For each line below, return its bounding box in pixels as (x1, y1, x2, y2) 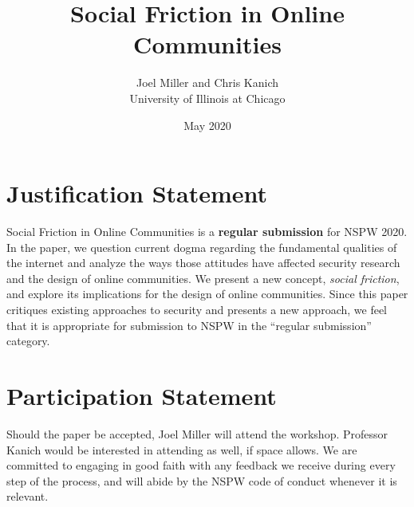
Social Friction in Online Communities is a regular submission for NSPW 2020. (6, 223, 408, 240)
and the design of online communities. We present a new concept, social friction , (6, 269, 400, 286)
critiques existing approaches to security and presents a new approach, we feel (6, 301, 388, 317)
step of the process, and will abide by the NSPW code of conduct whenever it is (6, 472, 397, 489)
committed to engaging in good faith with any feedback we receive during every (6, 457, 396, 474)
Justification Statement (6, 177, 268, 210)
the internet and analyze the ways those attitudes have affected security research (6, 254, 400, 271)
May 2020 (183, 116, 231, 133)
